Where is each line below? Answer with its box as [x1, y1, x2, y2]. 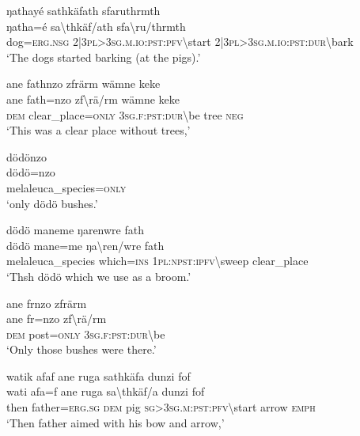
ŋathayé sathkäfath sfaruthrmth [6, 2, 161, 18]
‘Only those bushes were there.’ [6, 341, 157, 358]
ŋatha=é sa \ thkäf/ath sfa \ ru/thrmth [6, 17, 186, 34]
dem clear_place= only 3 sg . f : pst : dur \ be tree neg [6, 106, 244, 123]
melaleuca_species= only [6, 179, 127, 195]
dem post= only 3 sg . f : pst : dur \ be [6, 325, 165, 342]
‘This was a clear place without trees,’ [6, 122, 191, 138]
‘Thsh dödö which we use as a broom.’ [6, 267, 191, 284]
